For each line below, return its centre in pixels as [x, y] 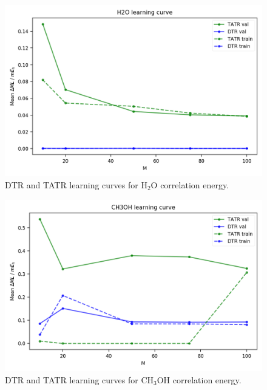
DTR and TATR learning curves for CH [79, 379]
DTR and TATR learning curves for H [76, 184]
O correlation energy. [190, 184]
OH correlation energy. [199, 379]
